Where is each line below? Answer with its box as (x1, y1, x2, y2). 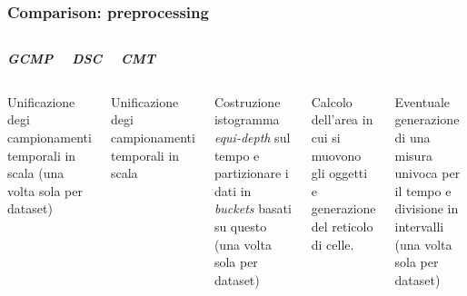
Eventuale (394, 92, 451, 111)
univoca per (394, 163, 461, 183)
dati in (214, 181, 252, 200)
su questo (214, 216, 267, 235)
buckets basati (214, 199, 292, 218)
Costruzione (214, 92, 281, 111)
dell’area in (311, 110, 373, 129)
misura (394, 145, 432, 164)
